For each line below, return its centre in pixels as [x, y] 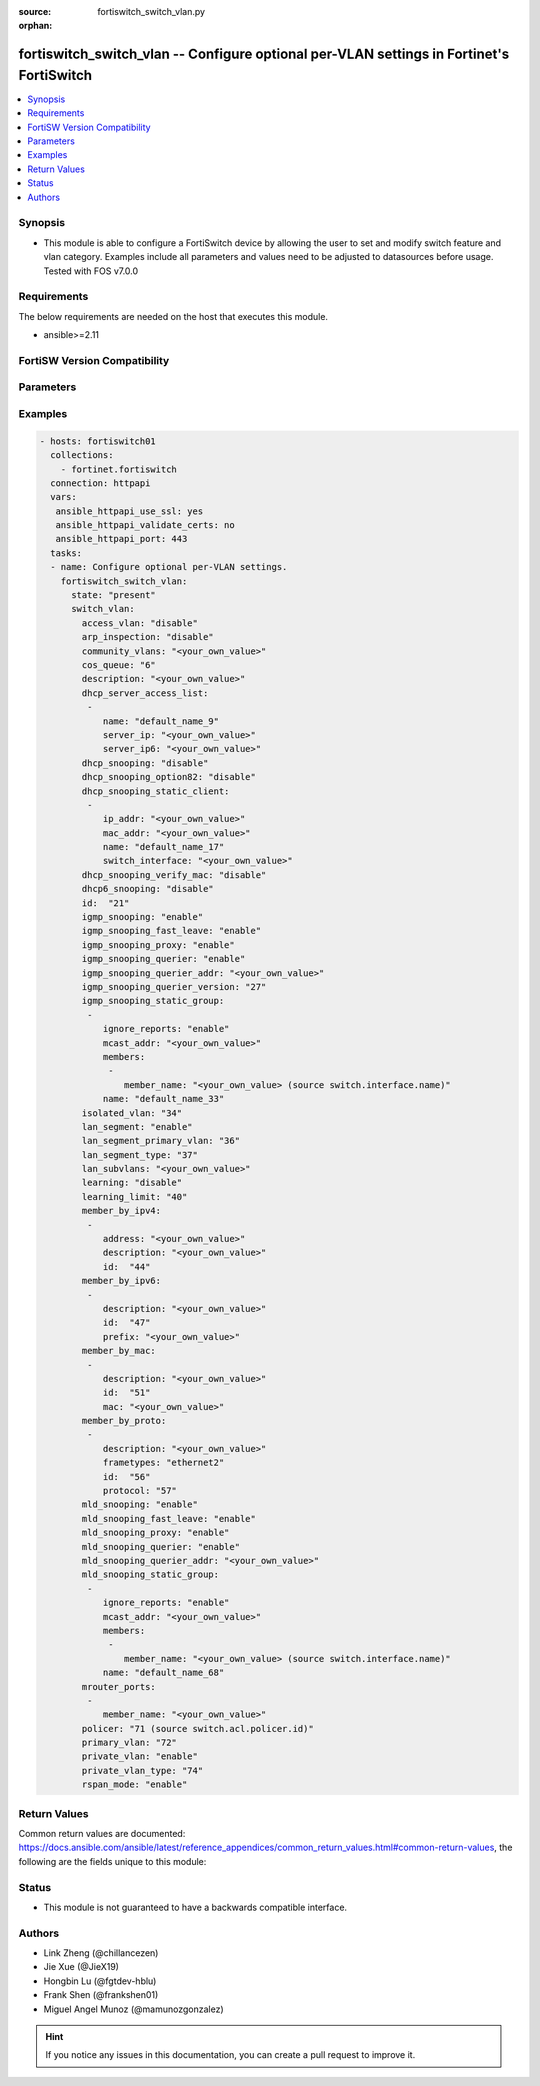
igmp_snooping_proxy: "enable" [158, 944]
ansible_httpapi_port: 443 [121, 539]
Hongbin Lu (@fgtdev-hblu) [100, 1981]
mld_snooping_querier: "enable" [160, 1546]
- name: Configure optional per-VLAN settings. [169, 567]
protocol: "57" [139, 1491]
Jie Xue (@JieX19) [81, 1967]
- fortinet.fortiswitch [118, 469]
